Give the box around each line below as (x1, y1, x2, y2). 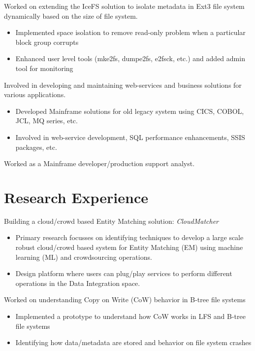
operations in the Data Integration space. (15, 278, 140, 288)
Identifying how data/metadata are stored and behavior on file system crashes (15, 337, 252, 348)
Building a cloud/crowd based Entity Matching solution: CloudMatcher (4, 215, 219, 226)
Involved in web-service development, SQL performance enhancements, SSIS (15, 132, 245, 142)
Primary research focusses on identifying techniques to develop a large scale (15, 232, 244, 243)
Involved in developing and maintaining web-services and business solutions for (4, 79, 242, 90)
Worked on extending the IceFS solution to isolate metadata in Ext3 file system (4, 1, 245, 11)
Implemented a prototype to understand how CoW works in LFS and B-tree (15, 311, 246, 321)
